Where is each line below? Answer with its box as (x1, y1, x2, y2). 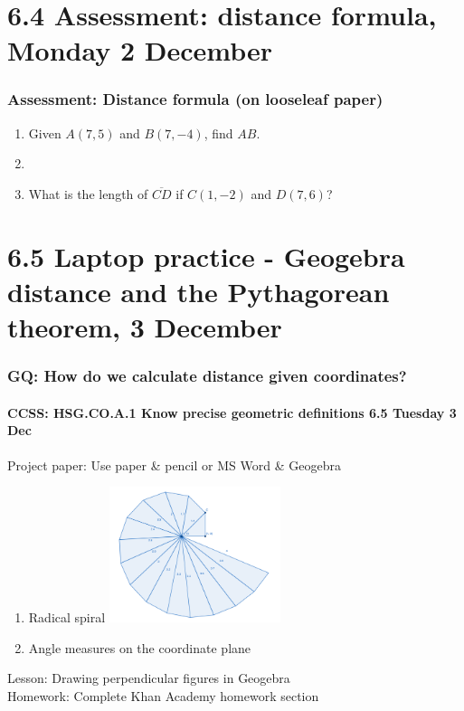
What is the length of (28, 184, 148, 203)
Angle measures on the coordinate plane (28, 638, 251, 657)
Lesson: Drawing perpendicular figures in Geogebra (7, 668, 290, 687)
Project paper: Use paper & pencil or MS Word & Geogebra (7, 455, 341, 474)
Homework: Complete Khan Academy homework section (7, 686, 319, 705)
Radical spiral (28, 608, 106, 627)
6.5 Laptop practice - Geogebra (7, 237, 405, 274)
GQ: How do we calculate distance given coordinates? (7, 365, 407, 387)
